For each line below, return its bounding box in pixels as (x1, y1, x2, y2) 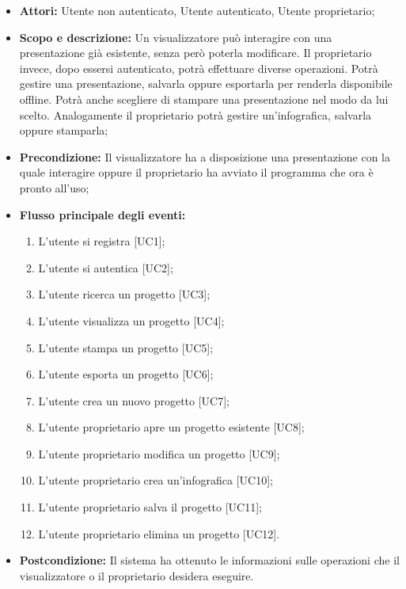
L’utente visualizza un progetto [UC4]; (38, 312, 225, 329)
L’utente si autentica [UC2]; (38, 259, 173, 275)
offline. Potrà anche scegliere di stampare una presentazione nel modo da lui (19, 90, 389, 107)
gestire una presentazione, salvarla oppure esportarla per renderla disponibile (19, 75, 393, 92)
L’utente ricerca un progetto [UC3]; (38, 286, 211, 302)
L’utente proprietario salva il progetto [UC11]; (38, 499, 262, 515)
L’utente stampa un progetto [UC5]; (38, 339, 214, 355)
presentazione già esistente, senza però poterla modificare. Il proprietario (19, 44, 372, 61)
